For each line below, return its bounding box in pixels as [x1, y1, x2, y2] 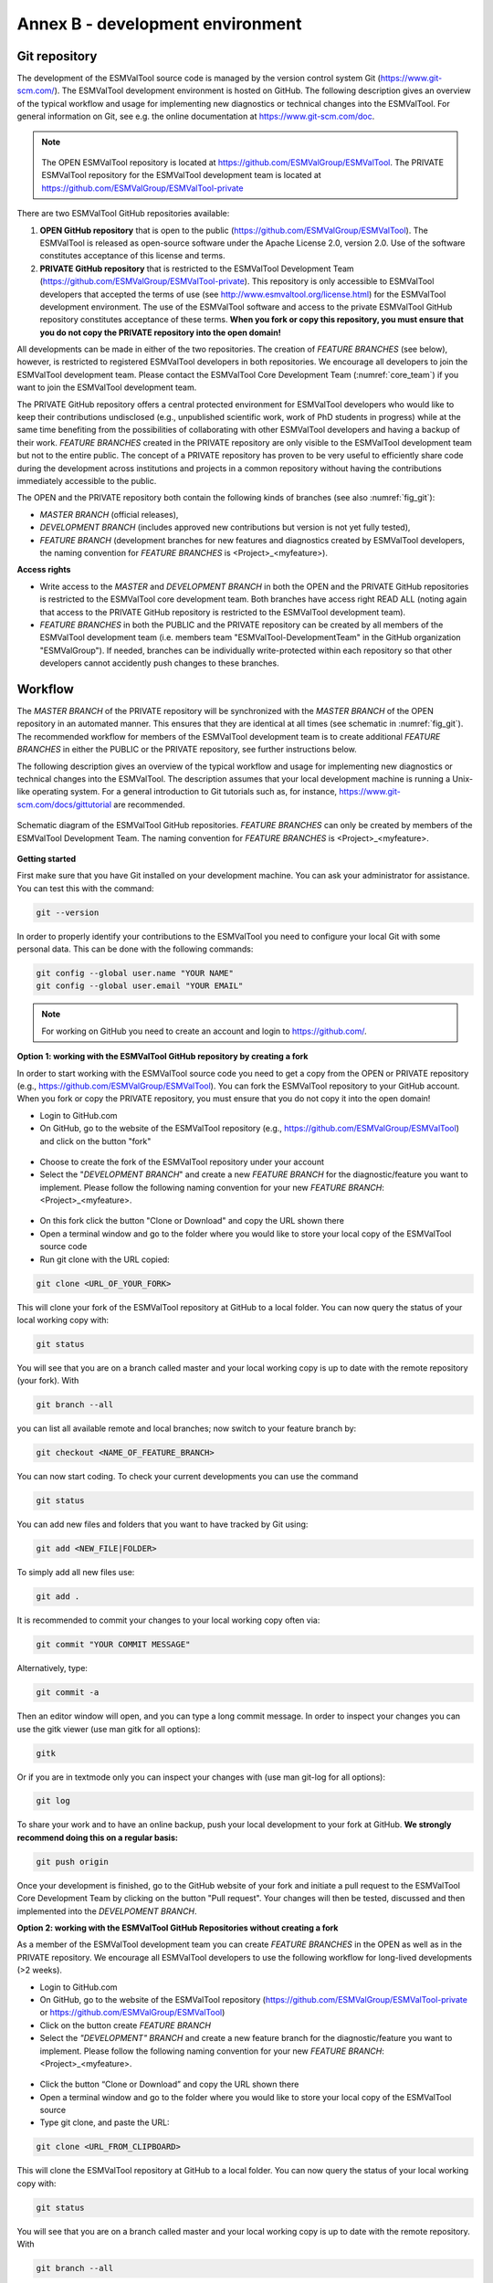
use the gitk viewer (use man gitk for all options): [16, 1723, 201, 1734]
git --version [36, 907, 100, 918]
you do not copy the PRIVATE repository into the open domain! [39, 327, 282, 338]
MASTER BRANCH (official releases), [39, 509, 179, 520]
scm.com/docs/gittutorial [16, 799, 112, 810]
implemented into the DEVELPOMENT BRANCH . [16, 1905, 197, 1917]
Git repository [16, 48, 98, 64]
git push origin [36, 1857, 110, 1867]
